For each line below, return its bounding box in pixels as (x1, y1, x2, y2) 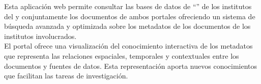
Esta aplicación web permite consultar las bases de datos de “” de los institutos (4, 1, 252, 11)
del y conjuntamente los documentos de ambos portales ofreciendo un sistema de (4, 11, 255, 21)
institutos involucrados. (4, 30, 77, 41)
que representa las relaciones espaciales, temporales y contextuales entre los (4, 50, 239, 61)
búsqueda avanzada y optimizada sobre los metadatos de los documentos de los (4, 21, 251, 31)
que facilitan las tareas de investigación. (4, 70, 128, 81)
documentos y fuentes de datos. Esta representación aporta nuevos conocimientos (4, 60, 257, 71)
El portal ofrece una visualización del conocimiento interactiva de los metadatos (4, 40, 253, 51)
